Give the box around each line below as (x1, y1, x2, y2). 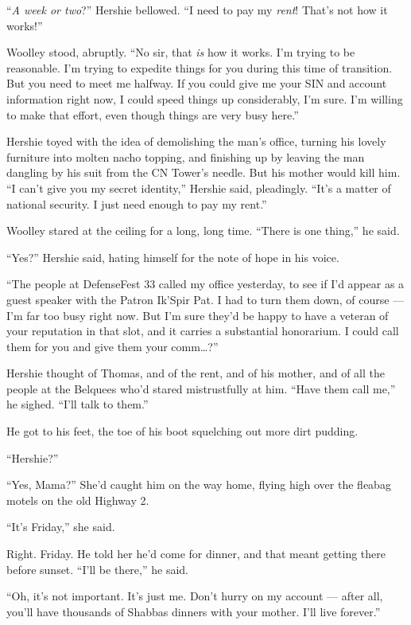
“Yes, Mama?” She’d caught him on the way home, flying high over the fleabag (6, 476, 391, 493)
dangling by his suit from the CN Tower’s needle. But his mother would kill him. (6, 164, 401, 181)
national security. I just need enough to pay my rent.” (6, 195, 267, 212)
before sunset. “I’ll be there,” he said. (6, 561, 188, 577)
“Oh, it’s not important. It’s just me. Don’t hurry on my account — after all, (6, 588, 383, 604)
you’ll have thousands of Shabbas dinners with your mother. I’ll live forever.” (6, 603, 381, 619)
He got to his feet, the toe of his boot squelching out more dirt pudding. (6, 423, 359, 439)
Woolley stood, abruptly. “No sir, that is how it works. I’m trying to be (6, 44, 355, 61)
